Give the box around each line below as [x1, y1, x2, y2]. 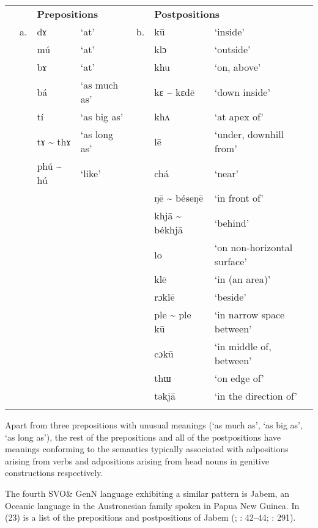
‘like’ [80, 166, 101, 180]
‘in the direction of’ [214, 389, 297, 403]
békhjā [154, 222, 183, 237]
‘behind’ [214, 215, 250, 230]
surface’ [214, 254, 247, 268]
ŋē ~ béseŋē [154, 191, 204, 205]
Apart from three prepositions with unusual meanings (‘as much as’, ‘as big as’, [5, 419, 303, 431]
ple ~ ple [154, 307, 191, 321]
